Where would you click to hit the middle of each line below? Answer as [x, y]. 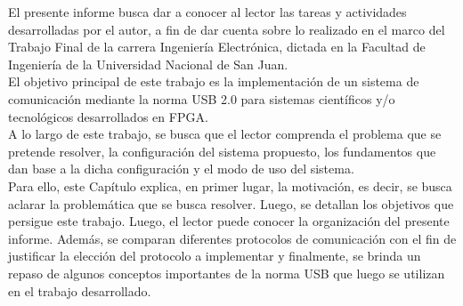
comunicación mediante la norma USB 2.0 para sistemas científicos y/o [202, 98]
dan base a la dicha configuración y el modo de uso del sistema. [181, 169]
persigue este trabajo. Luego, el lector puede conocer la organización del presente [229, 221]
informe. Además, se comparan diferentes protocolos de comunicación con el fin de [232, 238]
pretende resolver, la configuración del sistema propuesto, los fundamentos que [222, 151]
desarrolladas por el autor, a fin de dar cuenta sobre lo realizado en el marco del [227, 29]
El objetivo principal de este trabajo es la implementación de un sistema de [214, 81]
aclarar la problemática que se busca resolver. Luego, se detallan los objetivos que [231, 203]
